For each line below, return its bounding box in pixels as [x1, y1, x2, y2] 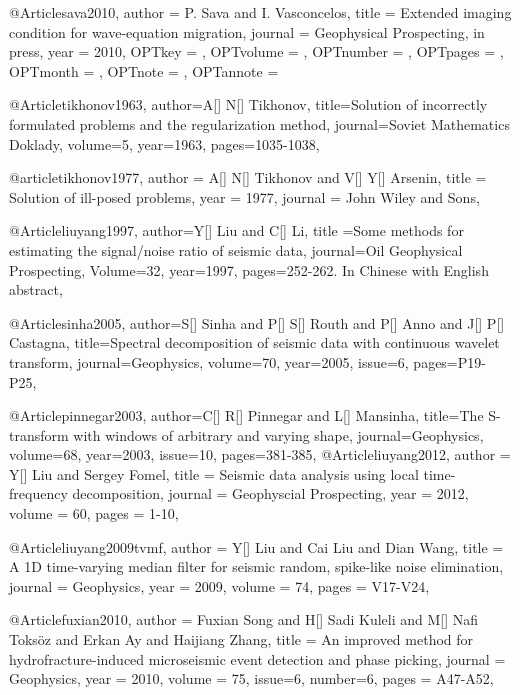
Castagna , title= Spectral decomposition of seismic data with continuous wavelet [9, 332, 500, 353]
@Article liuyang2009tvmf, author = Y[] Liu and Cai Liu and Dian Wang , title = [9, 536, 504, 557]
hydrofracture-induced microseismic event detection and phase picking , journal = [9, 648, 506, 669]
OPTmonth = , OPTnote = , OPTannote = [9, 60, 279, 81]
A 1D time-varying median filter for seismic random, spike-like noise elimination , [9, 556, 504, 577]
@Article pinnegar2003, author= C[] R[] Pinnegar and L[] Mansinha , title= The [9, 405, 484, 426]
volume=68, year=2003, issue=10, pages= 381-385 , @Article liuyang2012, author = [9, 444, 511, 465]
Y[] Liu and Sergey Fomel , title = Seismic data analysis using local [9, 463, 419, 484]
